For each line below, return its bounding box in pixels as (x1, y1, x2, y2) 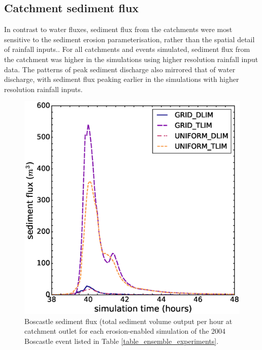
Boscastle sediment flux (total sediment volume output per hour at (24, 315, 233, 326)
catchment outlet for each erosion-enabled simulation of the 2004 (24, 326, 226, 336)
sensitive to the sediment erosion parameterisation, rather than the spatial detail (4, 34, 255, 44)
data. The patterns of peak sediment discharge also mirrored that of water (4, 64, 236, 74)
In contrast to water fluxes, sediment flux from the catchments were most (4, 24, 233, 35)
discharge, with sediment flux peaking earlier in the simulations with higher (4, 74, 239, 84)
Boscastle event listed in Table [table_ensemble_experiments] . (24, 335, 219, 346)
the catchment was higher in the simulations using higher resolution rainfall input (4, 53, 258, 64)
